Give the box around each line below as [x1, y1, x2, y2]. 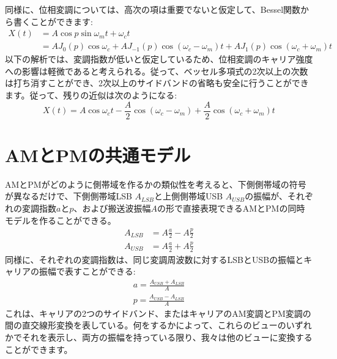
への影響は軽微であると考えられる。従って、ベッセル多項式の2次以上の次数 [5, 64, 308, 77]
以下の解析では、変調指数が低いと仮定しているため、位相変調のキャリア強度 [5, 53, 313, 65]
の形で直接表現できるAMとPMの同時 [157, 202, 305, 214]
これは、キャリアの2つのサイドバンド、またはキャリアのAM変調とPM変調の [5, 306, 311, 319]
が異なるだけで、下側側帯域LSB [5, 190, 132, 202]
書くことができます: [13, 15, 93, 28]
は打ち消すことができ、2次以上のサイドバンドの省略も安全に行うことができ [5, 76, 309, 89]
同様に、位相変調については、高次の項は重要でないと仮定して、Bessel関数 [5, 3, 301, 15]
